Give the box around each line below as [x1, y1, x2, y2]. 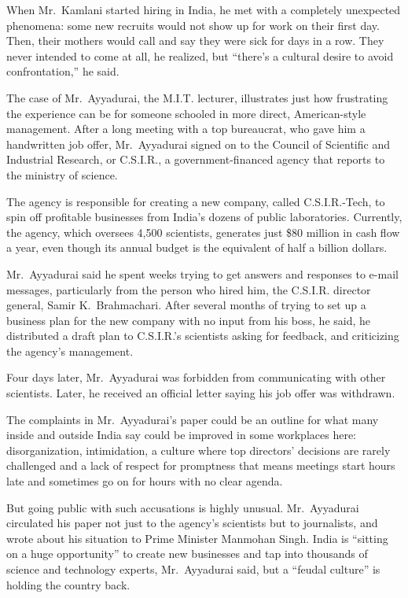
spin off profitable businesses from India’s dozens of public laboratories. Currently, [6, 209, 402, 225]
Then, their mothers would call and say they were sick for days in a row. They [6, 32, 384, 49]
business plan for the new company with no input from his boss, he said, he [6, 312, 371, 328]
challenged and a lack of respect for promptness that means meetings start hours [6, 457, 395, 474]
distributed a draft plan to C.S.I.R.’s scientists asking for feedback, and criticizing [6, 327, 399, 344]
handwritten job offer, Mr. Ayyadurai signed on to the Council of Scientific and [6, 135, 390, 152]
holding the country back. [6, 576, 130, 592]
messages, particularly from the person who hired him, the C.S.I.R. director [6, 281, 371, 297]
